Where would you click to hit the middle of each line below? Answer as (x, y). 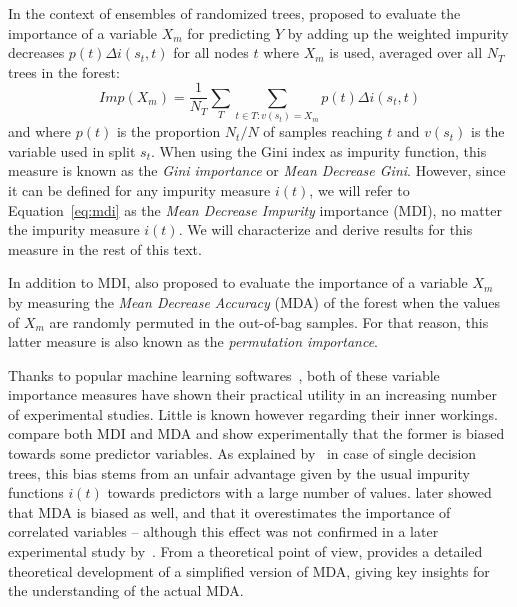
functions (36, 492)
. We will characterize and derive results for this (325, 229)
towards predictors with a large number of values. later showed (299, 492)
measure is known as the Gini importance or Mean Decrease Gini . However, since (257, 170)
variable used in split (72, 150)
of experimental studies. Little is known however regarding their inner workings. (253, 413)
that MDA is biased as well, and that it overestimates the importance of (229, 511)
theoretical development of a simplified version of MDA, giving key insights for (249, 570)
